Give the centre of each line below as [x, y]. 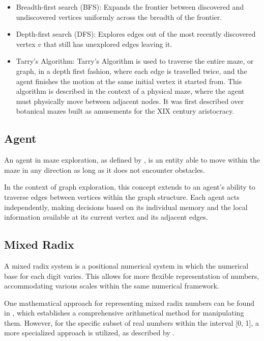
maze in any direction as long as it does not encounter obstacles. [105, 169]
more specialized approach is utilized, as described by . [90, 333]
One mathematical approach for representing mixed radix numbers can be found [129, 303]
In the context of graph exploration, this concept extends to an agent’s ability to [130, 187]
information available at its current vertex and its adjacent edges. [106, 217]
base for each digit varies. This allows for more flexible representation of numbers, [132, 276]
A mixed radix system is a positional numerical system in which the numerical [126, 265]
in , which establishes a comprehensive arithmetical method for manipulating [124, 313]
